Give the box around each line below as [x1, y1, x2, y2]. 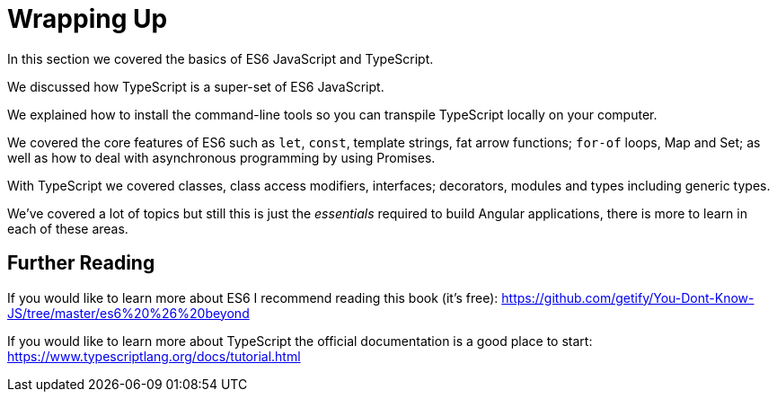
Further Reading [7, 252, 155, 275]
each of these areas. [7, 220, 128, 236]
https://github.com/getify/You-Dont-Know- [501, 289, 755, 306]
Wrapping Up [7, 4, 168, 34]
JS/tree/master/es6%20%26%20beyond [7, 305, 250, 321]
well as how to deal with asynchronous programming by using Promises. [7, 149, 436, 165]
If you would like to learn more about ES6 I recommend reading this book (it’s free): [7, 289, 499, 306]
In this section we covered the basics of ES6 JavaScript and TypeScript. [7, 50, 434, 66]
